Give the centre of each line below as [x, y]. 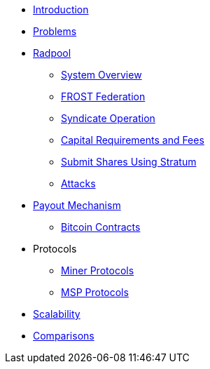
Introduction [61, 9]
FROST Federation [103, 96]
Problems [55, 31]
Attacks [78, 183]
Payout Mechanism [77, 205]
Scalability [57, 314]
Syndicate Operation [108, 118]
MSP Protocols [95, 292]
